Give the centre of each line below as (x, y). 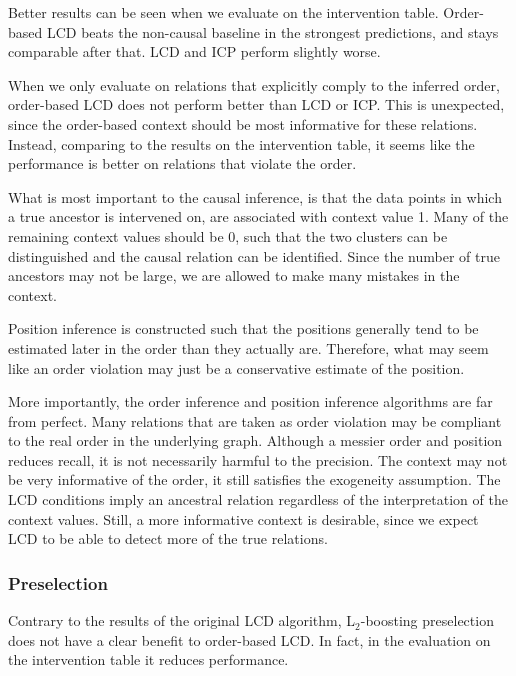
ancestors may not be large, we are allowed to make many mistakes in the (234, 275)
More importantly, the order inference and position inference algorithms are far (250, 401)
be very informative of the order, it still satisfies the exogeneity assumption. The (254, 479)
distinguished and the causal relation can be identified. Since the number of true (254, 255)
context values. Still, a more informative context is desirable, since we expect (243, 518)
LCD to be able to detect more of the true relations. (168, 538)
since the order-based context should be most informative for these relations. (243, 123)
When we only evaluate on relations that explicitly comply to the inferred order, (254, 84)
